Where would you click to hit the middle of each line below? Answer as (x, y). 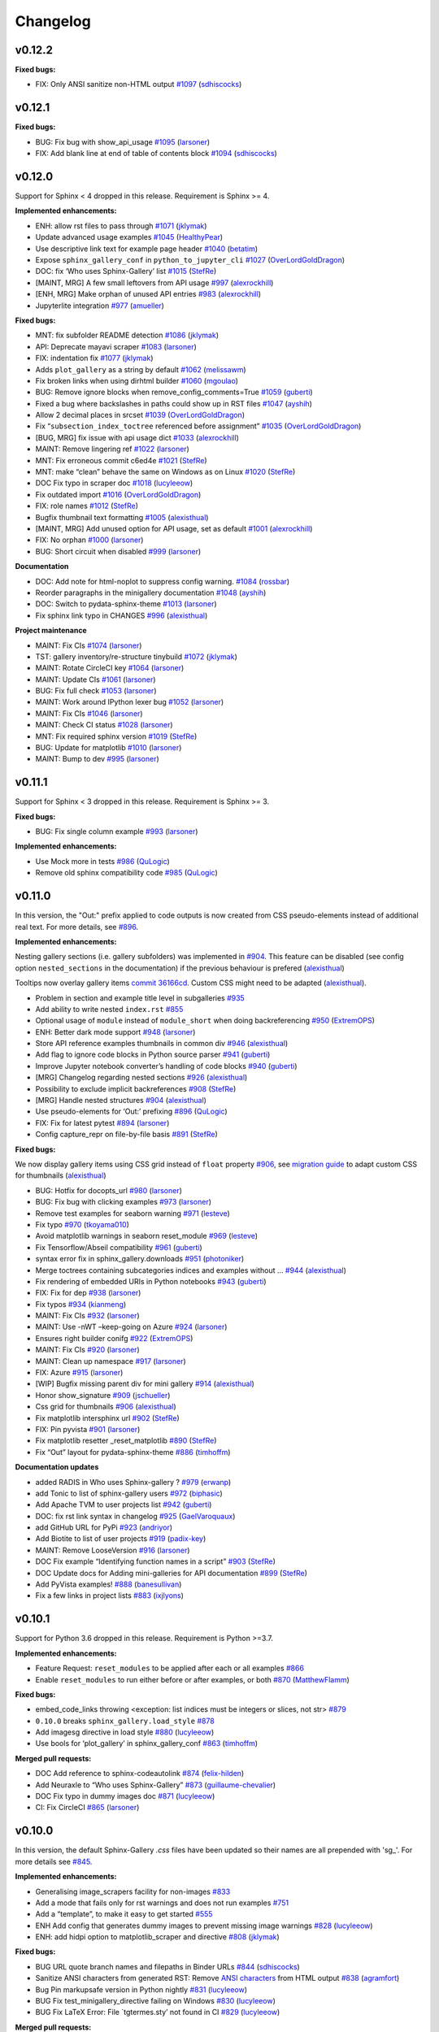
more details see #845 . (54, 1861)
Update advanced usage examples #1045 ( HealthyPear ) (129, 237)
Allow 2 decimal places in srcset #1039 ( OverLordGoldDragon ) (140, 415)
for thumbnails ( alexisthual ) (61, 1175)
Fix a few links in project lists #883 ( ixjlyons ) (110, 1596)
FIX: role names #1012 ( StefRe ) (87, 506)
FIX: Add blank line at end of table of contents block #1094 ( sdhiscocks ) (156, 154)
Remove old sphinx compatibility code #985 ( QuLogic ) (127, 873)
